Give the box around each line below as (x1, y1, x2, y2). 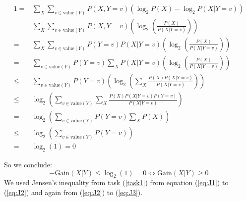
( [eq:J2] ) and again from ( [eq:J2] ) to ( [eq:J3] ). (4, 187, 143, 197)
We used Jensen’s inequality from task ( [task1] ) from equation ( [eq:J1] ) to (4, 177, 229, 188)
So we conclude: (4, 159, 52, 169)
